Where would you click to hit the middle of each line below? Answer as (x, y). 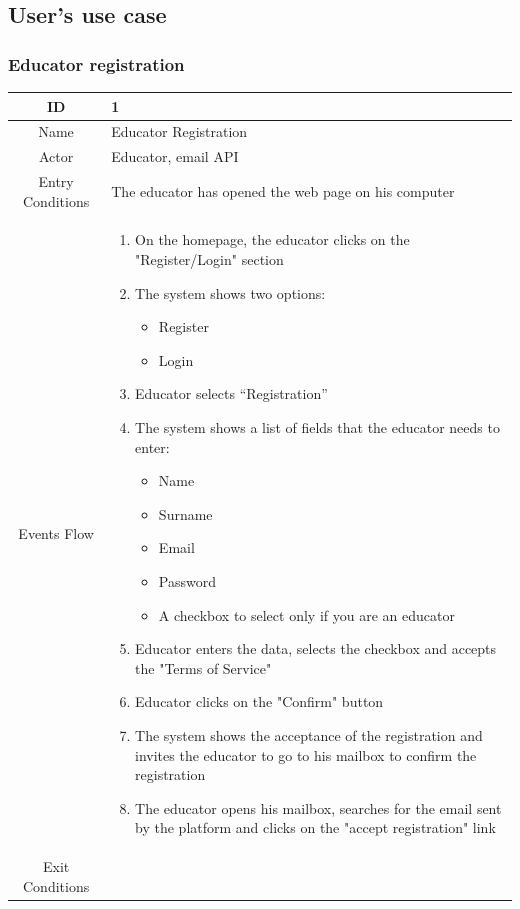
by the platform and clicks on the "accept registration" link (315, 827)
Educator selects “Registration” (231, 393)
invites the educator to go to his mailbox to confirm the (306, 754)
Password (187, 581)
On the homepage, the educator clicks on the (272, 239)
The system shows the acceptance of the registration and (309, 734)
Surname (185, 513)
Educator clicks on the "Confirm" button (259, 701)
